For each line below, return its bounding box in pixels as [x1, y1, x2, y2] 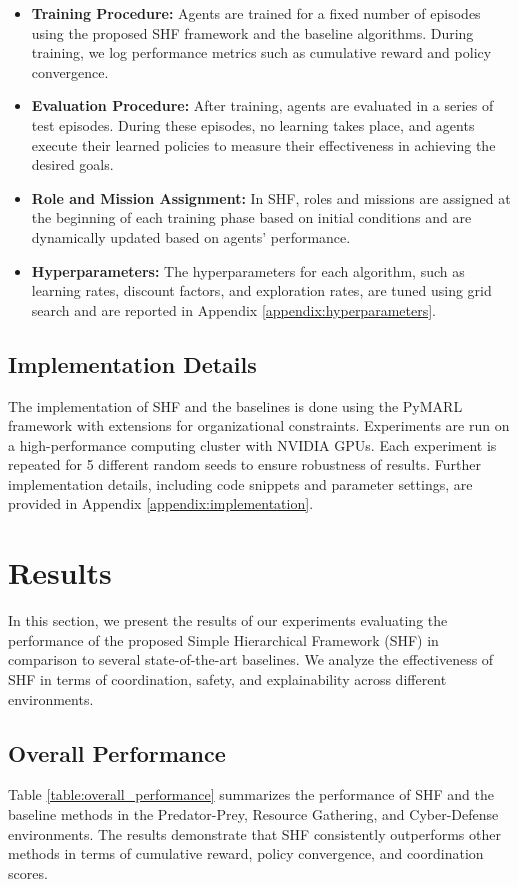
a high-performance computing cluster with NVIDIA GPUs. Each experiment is [8, 434, 497, 455]
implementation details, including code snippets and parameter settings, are [8, 473, 473, 494]
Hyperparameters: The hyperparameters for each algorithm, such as [31, 260, 465, 281]
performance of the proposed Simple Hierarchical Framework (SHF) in [8, 629, 439, 650]
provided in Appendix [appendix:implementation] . [8, 493, 314, 514]
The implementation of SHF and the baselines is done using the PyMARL [8, 395, 463, 416]
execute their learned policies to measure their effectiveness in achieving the [31, 134, 496, 155]
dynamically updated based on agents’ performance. [31, 226, 351, 247]
